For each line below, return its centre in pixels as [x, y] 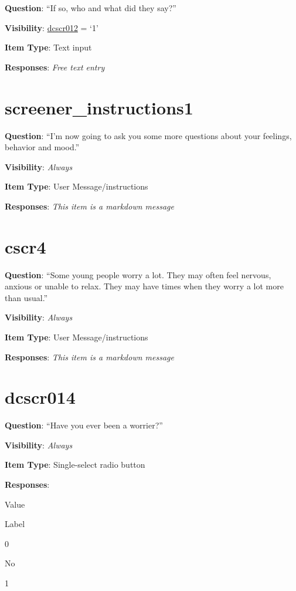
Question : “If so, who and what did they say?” [91, 8]
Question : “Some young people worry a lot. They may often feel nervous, [138, 274]
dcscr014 [40, 397]
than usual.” [26, 297]
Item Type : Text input [48, 47]
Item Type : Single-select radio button [75, 465]
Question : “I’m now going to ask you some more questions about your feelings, [148, 135]
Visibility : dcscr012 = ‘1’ [52, 27]
